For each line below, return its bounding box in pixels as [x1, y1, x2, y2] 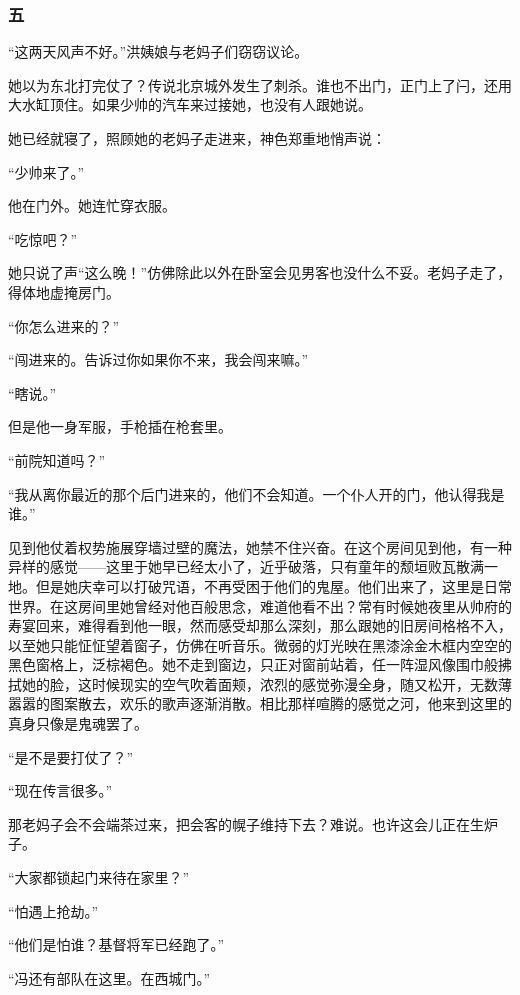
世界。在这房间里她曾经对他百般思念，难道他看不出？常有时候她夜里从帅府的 [8, 595, 512, 616]
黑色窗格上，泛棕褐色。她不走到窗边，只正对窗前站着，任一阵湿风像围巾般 [8, 654, 498, 675]
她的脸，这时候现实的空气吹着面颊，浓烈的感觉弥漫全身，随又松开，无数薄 [21, 673, 512, 694]
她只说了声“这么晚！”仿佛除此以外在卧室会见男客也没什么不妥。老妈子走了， [8, 262, 512, 283]
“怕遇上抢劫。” [8, 900, 99, 921]
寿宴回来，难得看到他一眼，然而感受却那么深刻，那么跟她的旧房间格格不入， [8, 615, 512, 636]
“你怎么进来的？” [8, 315, 120, 336]
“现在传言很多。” [8, 780, 113, 801]
